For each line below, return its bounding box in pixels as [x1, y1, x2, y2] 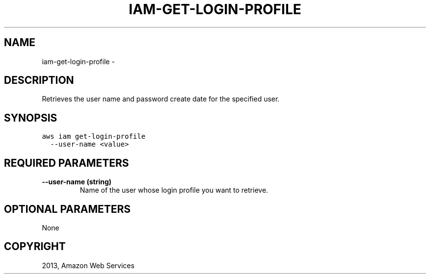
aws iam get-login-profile [42, 132, 146, 141]
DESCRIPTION [4, 74, 74, 87]
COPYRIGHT [4, 240, 66, 253]
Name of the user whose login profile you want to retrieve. [80, 186, 269, 195]
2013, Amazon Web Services [42, 261, 134, 270]
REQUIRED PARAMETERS [4, 156, 129, 169]
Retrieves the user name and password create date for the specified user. [42, 95, 280, 103]
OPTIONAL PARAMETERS [4, 202, 131, 215]
